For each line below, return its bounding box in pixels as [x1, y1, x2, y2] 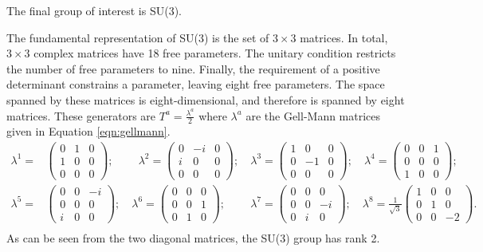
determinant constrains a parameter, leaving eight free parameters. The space [6, 76, 385, 93]
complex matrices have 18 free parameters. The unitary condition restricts [33, 45, 396, 61]
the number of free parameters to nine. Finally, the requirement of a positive [6, 60, 380, 77]
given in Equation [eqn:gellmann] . [6, 123, 171, 140]
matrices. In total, [300, 29, 388, 45]
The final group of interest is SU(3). [6, 2, 182, 18]
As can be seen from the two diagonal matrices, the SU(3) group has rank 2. [6, 230, 380, 246]
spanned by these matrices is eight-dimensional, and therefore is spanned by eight [6, 91, 405, 108]
